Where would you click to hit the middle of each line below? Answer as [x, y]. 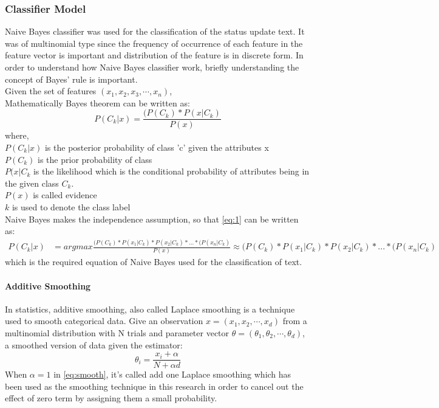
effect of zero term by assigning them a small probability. [111, 398]
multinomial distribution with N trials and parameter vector [117, 333]
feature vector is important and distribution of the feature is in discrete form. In [154, 55]
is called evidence [65, 195]
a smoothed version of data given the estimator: [94, 344]
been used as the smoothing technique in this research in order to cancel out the [154, 386]
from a [295, 321]
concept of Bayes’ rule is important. [71, 79]
